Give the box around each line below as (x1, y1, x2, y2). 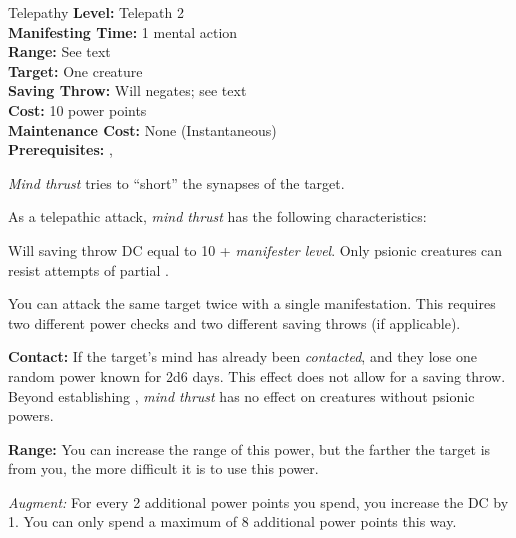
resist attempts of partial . (8, 259, 169, 280)
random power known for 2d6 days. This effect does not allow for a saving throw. (8, 365, 506, 386)
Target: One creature (8, 60, 143, 81)
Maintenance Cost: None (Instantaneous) (8, 119, 277, 140)
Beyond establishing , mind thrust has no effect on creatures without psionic (8, 385, 475, 406)
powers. (8, 405, 54, 426)
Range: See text (8, 41, 111, 62)
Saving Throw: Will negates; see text (8, 80, 247, 101)
